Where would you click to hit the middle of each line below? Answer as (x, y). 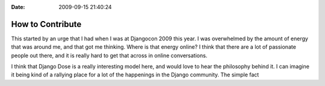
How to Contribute (46, 24)
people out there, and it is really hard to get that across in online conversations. (109, 55)
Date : (18, 7)
